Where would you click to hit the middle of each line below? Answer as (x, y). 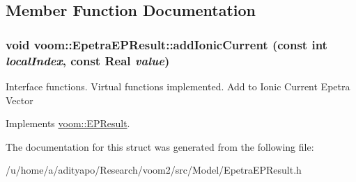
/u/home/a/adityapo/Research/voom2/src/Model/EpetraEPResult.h (154, 170)
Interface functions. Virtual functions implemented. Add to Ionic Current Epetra (178, 86)
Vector (20, 100)
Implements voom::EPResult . (68, 123)
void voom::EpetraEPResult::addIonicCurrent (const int (167, 44)
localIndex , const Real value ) (88, 60)
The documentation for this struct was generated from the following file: (160, 146)
